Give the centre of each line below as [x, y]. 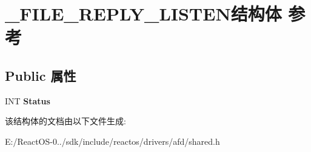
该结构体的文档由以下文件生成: [65, 121]
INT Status [28, 100]
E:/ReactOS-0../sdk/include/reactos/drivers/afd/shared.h [112, 141]
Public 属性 [41, 75]
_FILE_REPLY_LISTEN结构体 [143, 14]
